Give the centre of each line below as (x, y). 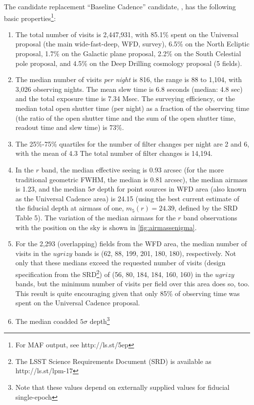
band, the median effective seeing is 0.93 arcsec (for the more (133, 169)
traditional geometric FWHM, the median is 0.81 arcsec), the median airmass (131, 179)
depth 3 (100, 320)
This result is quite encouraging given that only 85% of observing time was (127, 293)
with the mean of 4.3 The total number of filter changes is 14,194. (114, 153)
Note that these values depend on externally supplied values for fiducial (122, 387)
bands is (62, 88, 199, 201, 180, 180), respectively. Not (155, 253)
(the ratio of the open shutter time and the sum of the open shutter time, (126, 117)
